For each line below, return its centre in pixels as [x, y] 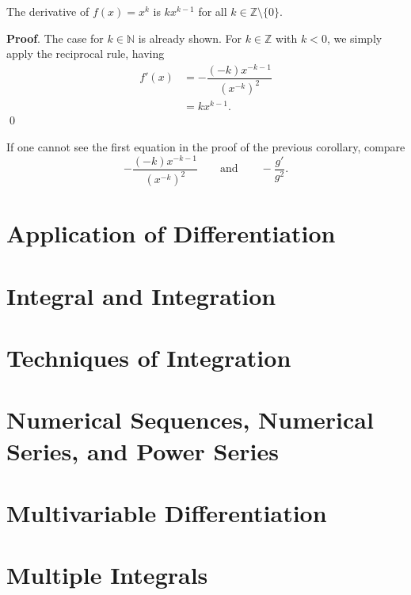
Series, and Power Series [143, 450]
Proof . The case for [55, 38]
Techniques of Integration [149, 358]
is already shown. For [190, 38]
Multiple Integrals [107, 575]
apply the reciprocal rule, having [86, 53]
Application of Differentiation [171, 233]
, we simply [354, 38]
